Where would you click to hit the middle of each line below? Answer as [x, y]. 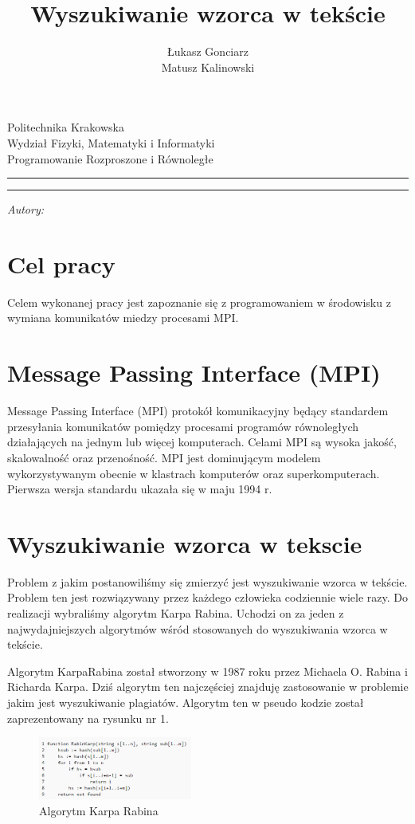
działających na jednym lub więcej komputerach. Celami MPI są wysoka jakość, [202, 442]
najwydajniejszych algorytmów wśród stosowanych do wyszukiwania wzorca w [198, 628]
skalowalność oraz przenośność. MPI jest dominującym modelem [164, 457]
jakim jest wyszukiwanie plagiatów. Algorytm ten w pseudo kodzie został [186, 702]
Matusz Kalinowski [208, 67]
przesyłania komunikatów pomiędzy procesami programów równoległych [183, 426]
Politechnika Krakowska [66, 127]
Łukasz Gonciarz [208, 51]
